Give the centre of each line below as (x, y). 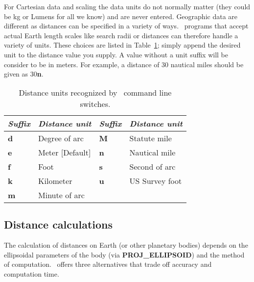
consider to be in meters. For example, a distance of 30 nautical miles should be (124, 64)
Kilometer (55, 180)
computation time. (32, 273)
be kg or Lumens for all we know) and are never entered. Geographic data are (121, 16)
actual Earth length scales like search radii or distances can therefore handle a (121, 35)
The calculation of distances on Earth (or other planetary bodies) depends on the (126, 244)
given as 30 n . (24, 74)
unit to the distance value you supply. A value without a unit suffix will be (116, 54)
